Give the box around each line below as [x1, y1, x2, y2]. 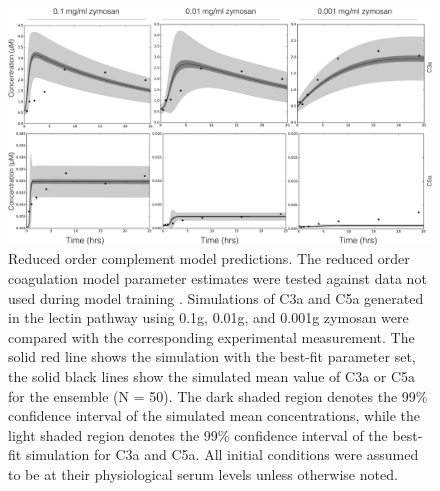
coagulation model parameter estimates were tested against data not [8, 268, 427, 289]
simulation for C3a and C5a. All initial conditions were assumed [25, 444, 419, 465]
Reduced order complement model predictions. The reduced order [8, 248, 410, 269]
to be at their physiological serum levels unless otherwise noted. [8, 463, 398, 484]
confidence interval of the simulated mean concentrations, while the [8, 405, 421, 426]
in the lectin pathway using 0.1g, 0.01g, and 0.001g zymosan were [8, 307, 409, 328]
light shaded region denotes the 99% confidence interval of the [8, 424, 388, 445]
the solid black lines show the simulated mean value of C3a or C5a [8, 366, 416, 386]
